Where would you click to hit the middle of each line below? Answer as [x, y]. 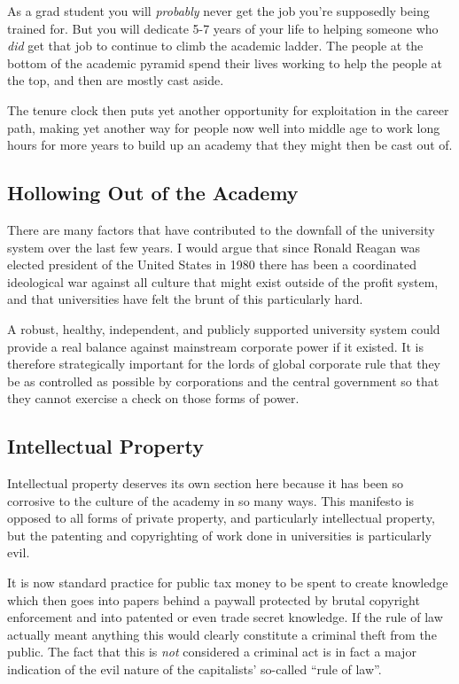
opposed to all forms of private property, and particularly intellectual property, [221, 518]
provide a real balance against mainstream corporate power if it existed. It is [215, 346]
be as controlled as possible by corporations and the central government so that [223, 381]
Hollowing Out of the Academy [153, 193]
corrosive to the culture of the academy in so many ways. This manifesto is [211, 500]
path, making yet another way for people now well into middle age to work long [224, 127]
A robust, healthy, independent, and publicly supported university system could [224, 328]
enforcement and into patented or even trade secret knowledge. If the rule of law [225, 617]
